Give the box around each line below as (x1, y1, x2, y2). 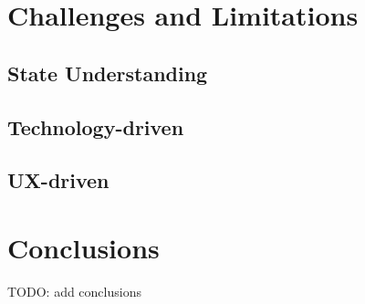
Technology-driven (7, 112, 184, 141)
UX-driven (7, 166, 109, 194)
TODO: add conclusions (7, 281, 141, 300)
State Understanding (7, 58, 208, 87)
